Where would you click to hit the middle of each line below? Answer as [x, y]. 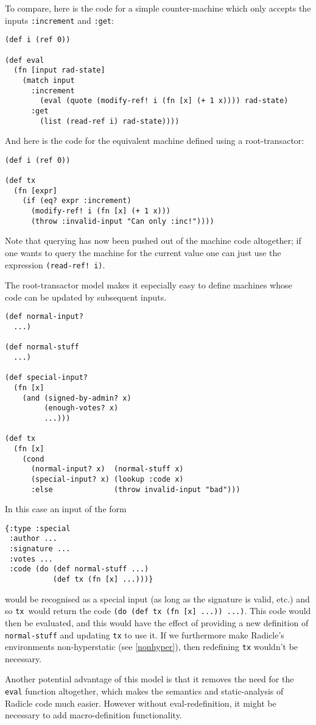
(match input [48, 80]
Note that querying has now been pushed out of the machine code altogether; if [153, 241]
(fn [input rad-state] [59, 70]
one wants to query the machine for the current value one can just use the [143, 252]
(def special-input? [47, 378]
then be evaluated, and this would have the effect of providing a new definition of [157, 622]
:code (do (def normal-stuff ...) [79, 569]
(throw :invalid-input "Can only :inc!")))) [122, 221]
